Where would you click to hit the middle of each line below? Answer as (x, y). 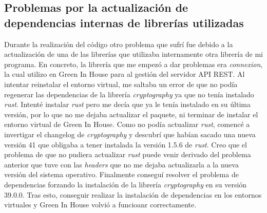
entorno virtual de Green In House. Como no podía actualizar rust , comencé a (127, 124)
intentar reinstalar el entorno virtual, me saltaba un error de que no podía (121, 84)
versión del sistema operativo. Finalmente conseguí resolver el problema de (121, 174)
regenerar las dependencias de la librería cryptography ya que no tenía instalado (129, 94)
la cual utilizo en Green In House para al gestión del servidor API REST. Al (125, 74)
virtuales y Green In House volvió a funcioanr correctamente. (100, 205)
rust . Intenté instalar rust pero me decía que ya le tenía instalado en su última (127, 104)
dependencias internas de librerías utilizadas (124, 22)
